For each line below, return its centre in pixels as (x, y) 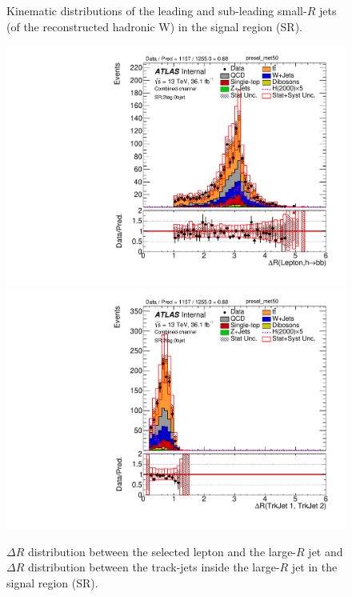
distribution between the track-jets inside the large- (154, 567)
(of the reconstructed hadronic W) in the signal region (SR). (154, 26)
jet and (326, 551)
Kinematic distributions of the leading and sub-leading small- (157, 10)
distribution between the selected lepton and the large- (162, 551)
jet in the (314, 567)
